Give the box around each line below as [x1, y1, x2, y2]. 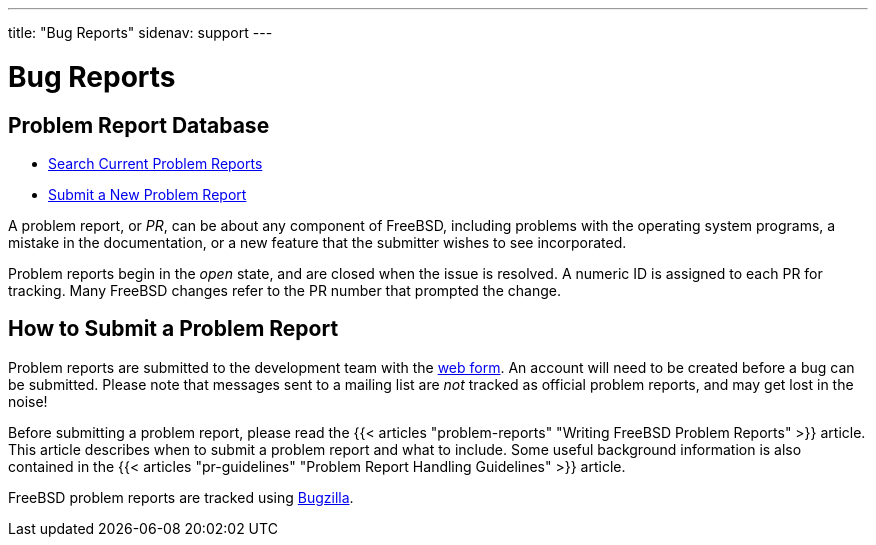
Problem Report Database [8, 112, 270, 138]
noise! [8, 392, 48, 410]
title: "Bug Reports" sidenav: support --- [8, 24, 273, 41]
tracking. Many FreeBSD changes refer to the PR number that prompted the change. [8, 281, 561, 299]
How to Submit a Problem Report [8, 316, 339, 342]
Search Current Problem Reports [48, 154, 263, 172]
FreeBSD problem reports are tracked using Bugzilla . [8, 488, 354, 506]
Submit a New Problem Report [48, 185, 247, 203]
